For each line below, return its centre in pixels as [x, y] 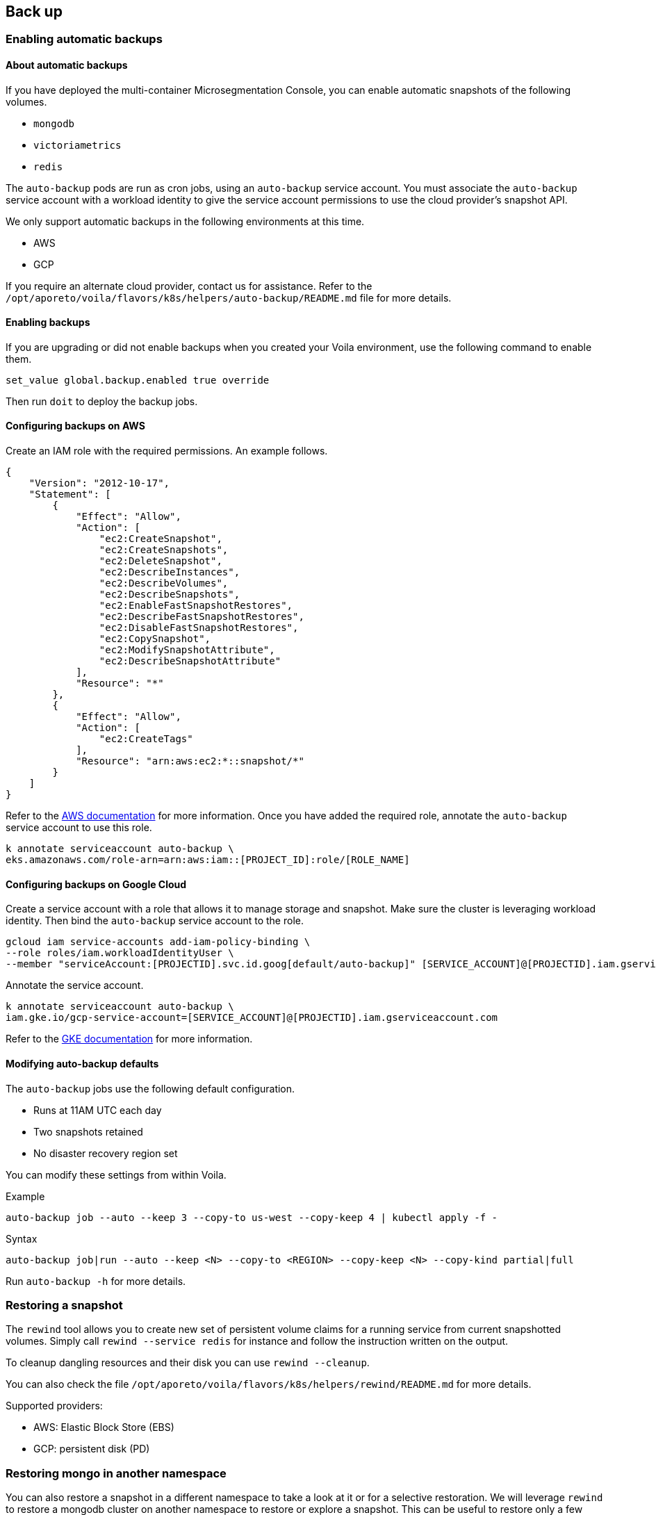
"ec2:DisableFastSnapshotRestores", [199, 628]
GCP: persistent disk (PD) [92, 1449]
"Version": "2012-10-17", [99, 483]
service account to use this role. [79, 828]
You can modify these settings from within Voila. [116, 1174]
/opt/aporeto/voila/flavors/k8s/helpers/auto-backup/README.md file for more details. [229, 297]
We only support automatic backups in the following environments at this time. [185, 221]
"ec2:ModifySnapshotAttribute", [187, 650]
